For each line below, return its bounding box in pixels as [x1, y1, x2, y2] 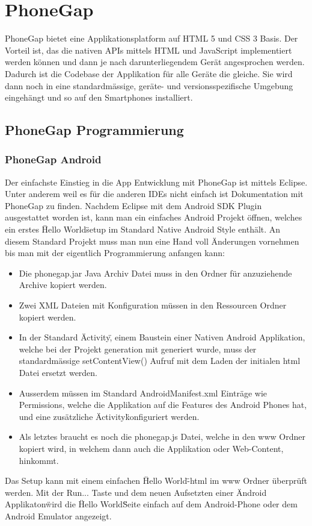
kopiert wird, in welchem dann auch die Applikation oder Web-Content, [19, 442, 284, 454]
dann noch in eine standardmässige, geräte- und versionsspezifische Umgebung [5, 79, 293, 92]
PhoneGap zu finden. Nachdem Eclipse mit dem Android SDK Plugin [5, 199, 262, 211]
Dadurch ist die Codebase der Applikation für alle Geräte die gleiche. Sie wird [5, 67, 293, 80]
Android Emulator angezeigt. [5, 509, 112, 522]
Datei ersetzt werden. [19, 366, 98, 378]
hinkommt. [19, 454, 59, 466]
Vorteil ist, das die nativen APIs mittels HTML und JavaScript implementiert [5, 43, 292, 56]
